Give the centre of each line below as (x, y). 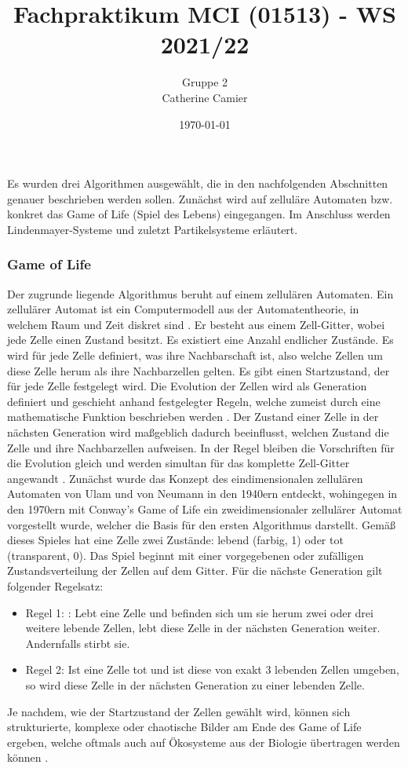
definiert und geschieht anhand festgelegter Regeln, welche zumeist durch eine (194, 401)
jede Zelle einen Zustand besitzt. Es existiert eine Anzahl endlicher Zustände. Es (200, 340)
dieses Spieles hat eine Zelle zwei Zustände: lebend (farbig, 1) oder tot (175, 540)
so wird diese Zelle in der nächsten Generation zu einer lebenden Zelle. (195, 684)
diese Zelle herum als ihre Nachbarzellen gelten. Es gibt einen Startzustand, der (199, 370)
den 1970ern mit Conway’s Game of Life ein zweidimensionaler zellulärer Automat (205, 509)
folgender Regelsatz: (55, 585)
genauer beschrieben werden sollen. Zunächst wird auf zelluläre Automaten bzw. (200, 198)
